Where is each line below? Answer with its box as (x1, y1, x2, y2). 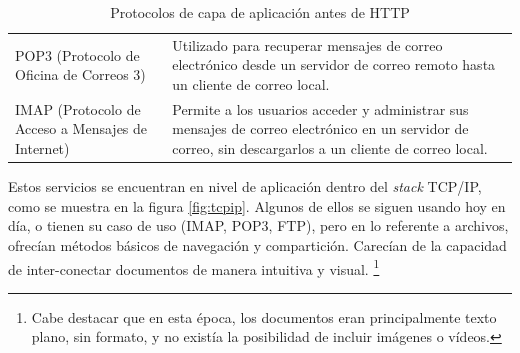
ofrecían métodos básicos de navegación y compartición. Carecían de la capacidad (8, 234, 507, 255)
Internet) (15, 138, 70, 159)
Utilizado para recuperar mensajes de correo (172, 34, 443, 55)
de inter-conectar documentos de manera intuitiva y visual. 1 (8, 255, 380, 279)
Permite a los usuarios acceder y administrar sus (172, 98, 469, 119)
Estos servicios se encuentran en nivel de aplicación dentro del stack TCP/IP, (8, 176, 482, 197)
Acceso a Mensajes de (15, 118, 148, 139)
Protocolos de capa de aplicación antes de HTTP (110, 2, 410, 22)
